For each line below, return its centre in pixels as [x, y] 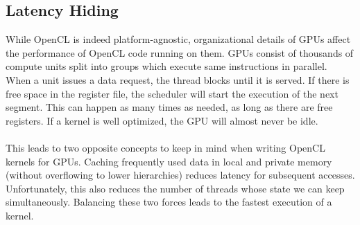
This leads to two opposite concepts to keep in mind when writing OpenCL [165, 147]
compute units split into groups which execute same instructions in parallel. [166, 66]
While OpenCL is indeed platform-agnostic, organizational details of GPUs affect [178, 39]
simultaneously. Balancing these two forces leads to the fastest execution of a [169, 202]
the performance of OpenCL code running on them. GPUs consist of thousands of [180, 52]
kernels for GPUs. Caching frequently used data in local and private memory [169, 161]
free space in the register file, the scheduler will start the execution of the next [172, 93]
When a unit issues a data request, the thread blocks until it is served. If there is [178, 79]
